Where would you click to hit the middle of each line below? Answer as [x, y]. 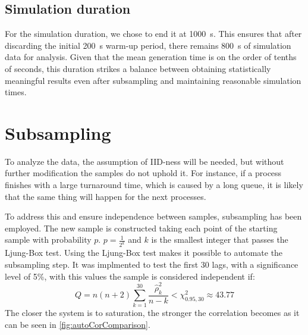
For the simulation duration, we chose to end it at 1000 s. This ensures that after [153, 34]
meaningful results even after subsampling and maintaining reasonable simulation [153, 80]
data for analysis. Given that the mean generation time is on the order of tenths [151, 57]
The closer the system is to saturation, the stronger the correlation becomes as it [152, 313]
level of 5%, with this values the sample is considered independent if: [130, 276]
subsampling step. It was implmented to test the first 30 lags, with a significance [152, 264]
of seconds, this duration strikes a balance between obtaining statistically [138, 68]
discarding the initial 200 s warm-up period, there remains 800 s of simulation [148, 45]
